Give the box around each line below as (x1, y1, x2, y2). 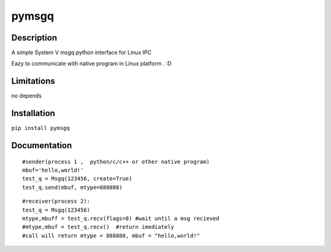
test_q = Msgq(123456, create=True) (22, 175, 132, 182)
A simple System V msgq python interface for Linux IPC (11, 49, 152, 56)
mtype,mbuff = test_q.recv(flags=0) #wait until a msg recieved (22, 215, 220, 222)
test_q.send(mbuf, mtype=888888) (22, 184, 123, 191)
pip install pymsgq (11, 124, 70, 132)
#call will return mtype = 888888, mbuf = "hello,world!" (22, 232, 200, 239)
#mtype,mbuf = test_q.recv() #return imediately (22, 224, 175, 231)
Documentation (11, 140, 72, 151)
